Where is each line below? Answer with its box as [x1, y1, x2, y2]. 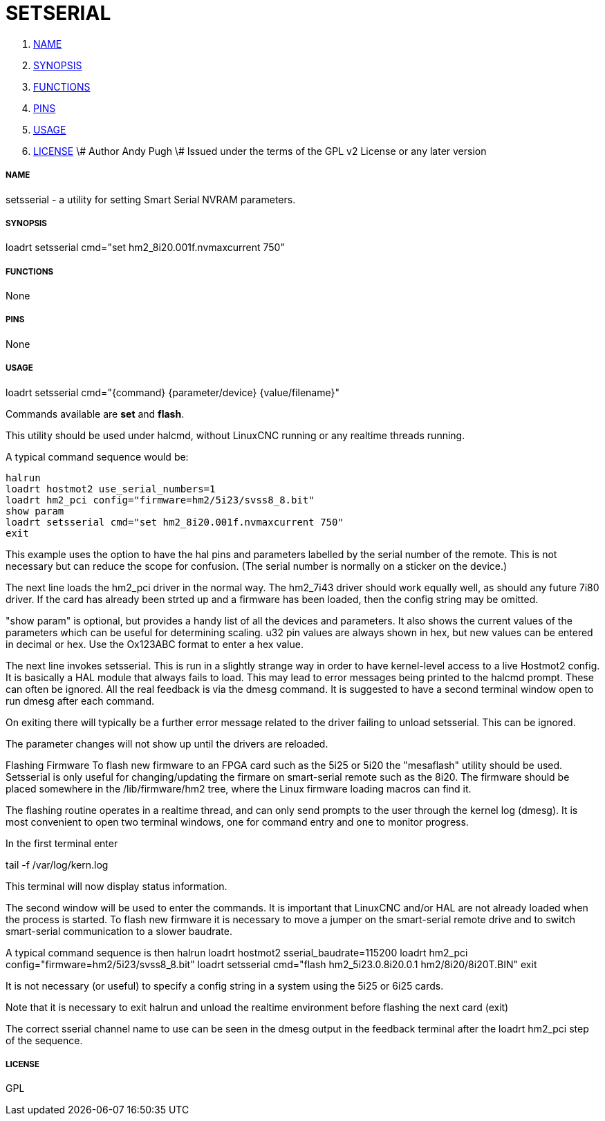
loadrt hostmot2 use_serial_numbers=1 [6, 483, 216, 494]
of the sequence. [6, 1034, 83, 1046]
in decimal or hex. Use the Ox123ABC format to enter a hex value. [6, 638, 304, 650]
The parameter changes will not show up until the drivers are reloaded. [6, 737, 328, 750]
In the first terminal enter [6, 837, 118, 849]
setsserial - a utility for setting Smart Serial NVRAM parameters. [6, 193, 296, 205]
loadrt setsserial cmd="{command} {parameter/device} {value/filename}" [6, 386, 339, 398]
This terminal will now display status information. [6, 880, 227, 892]
